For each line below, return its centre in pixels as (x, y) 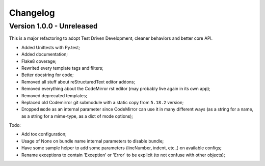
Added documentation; (45, 55)
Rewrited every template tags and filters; (62, 68)
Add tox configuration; (44, 134)
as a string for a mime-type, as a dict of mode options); (77, 116)
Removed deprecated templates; (54, 95)
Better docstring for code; (47, 75)
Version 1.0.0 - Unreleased (53, 26)
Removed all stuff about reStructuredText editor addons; (78, 82)
